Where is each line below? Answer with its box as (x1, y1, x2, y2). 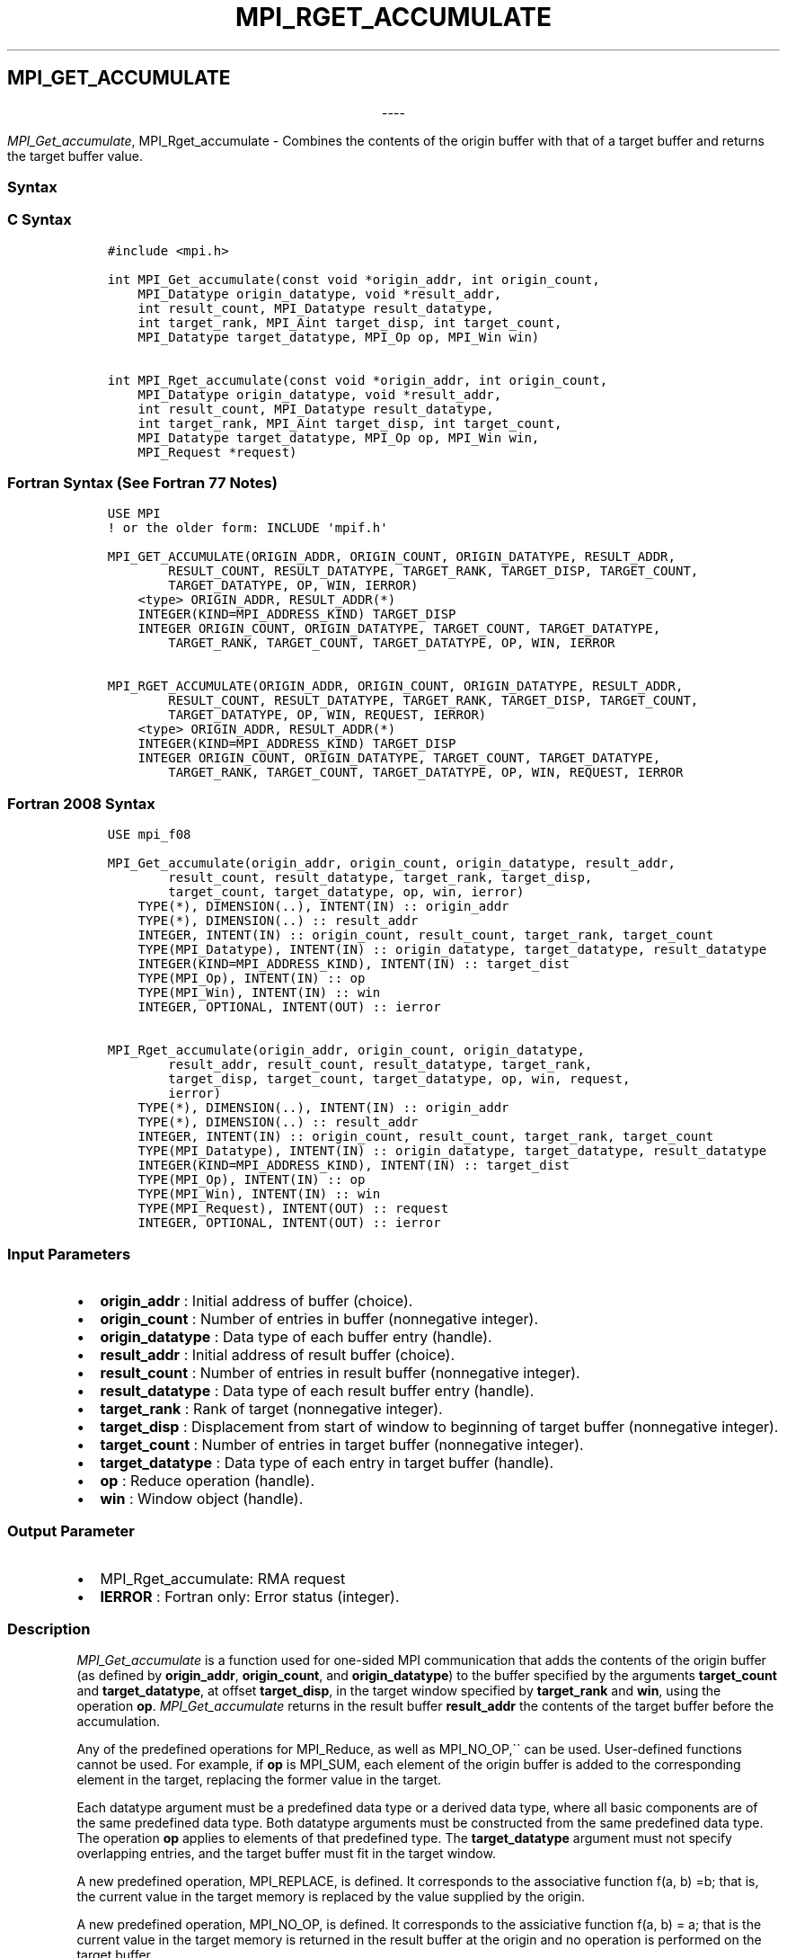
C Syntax (7, 210, 72, 229)
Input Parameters (7, 1244, 131, 1263)
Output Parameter (7, 1522, 135, 1541)
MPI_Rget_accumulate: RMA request (100, 1569, 346, 1588)
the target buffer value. (7, 147, 143, 164)
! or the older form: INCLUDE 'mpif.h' (107, 521, 388, 536)
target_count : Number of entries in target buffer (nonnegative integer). (100, 1435, 584, 1454)
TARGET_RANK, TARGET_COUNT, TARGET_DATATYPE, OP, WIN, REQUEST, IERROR (168, 765, 684, 780)
